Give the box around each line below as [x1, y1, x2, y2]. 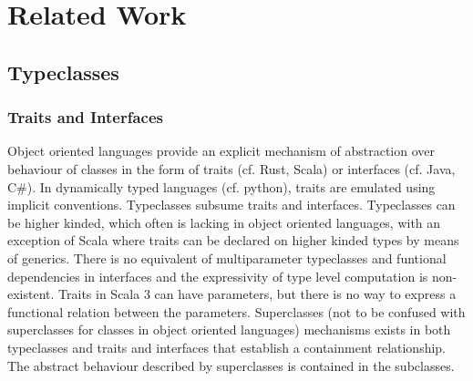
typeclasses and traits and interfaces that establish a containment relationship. [7, 337, 447, 356]
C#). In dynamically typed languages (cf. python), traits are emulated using [7, 177, 436, 196]
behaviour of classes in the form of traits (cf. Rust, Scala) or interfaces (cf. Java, [7, 159, 456, 178]
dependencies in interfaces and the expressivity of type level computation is [7, 266, 428, 285]
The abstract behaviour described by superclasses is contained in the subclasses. [7, 355, 455, 375]
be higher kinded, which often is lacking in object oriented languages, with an [7, 212, 441, 232]
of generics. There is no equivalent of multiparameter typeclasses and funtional [7, 248, 447, 267]
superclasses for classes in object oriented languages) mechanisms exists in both [7, 320, 451, 339]
